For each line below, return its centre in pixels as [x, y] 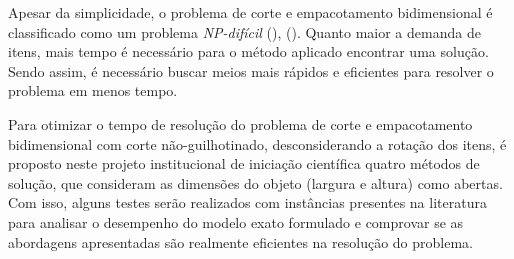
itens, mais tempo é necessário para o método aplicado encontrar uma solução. [248, 51]
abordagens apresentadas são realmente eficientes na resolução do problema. [240, 241]
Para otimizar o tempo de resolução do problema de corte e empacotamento [240, 123]
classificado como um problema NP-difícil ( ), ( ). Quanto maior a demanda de [244, 31]
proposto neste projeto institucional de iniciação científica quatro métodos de [244, 163]
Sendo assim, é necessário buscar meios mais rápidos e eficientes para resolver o [251, 70]
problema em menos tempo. [93, 90]
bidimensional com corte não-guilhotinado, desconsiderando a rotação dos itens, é [257, 143]
